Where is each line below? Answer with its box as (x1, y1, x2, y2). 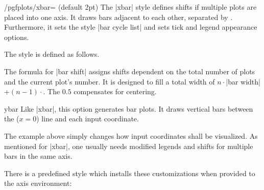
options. (4, 31, 29, 42)
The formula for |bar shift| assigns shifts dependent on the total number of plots (4, 66, 255, 76)
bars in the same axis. (4, 151, 73, 161)
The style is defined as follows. (4, 49, 100, 59)
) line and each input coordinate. (36, 113, 139, 124)
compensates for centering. (74, 86, 157, 97)
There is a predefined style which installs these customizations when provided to (4, 167, 255, 178)
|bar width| (226, 76, 260, 87)
